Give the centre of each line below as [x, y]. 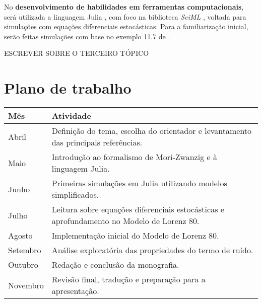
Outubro [23, 265]
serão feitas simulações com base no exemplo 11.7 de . [87, 36]
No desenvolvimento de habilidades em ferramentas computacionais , [124, 7]
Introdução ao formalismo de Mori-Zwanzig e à [134, 157]
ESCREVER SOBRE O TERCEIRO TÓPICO [77, 53]
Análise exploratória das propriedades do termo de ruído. [152, 250]
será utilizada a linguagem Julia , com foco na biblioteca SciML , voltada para [125, 16]
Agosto [20, 236]
